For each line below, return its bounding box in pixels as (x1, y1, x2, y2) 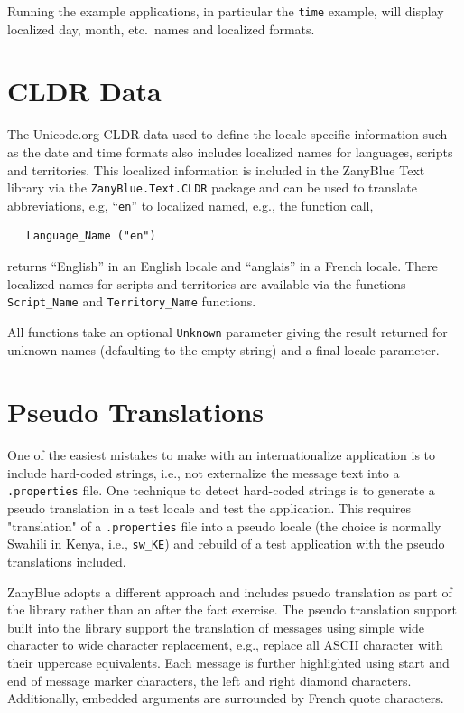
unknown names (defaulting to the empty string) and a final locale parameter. (7, 340, 440, 359)
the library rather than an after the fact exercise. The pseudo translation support (7, 600, 458, 619)
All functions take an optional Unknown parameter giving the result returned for (7, 322, 448, 341)
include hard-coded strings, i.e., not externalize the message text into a (7, 463, 400, 482)
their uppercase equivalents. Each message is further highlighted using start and (7, 653, 450, 671)
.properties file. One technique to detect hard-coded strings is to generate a (7, 481, 435, 500)
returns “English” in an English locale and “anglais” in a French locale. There (7, 257, 438, 276)
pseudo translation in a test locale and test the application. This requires (7, 499, 412, 518)
